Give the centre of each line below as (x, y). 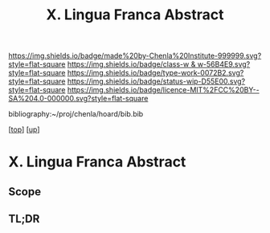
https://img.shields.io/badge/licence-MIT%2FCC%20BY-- (163, 90)
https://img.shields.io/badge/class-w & (131, 64)
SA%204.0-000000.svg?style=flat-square (78, 99)
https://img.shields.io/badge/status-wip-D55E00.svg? (156, 81)
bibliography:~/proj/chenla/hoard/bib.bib (76, 114)
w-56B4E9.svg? (224, 64)
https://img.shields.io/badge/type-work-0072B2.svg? (155, 73)
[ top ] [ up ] (24, 129)
